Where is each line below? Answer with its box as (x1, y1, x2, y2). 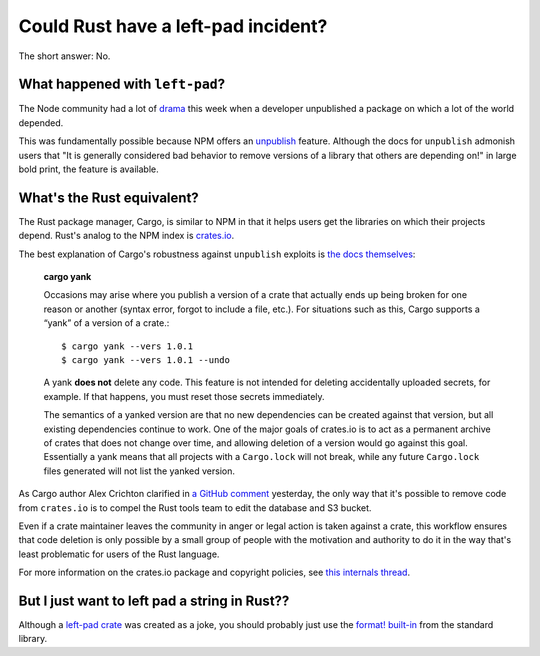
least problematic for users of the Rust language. (18, 548, 220, 560)
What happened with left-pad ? (18, 76, 226, 93)
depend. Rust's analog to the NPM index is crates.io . (18, 230, 235, 242)
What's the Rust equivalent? (18, 189, 199, 206)
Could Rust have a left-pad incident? (18, 15, 328, 37)
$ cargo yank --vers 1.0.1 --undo (61, 355, 230, 366)
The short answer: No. (18, 50, 111, 62)
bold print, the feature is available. (18, 163, 159, 175)
